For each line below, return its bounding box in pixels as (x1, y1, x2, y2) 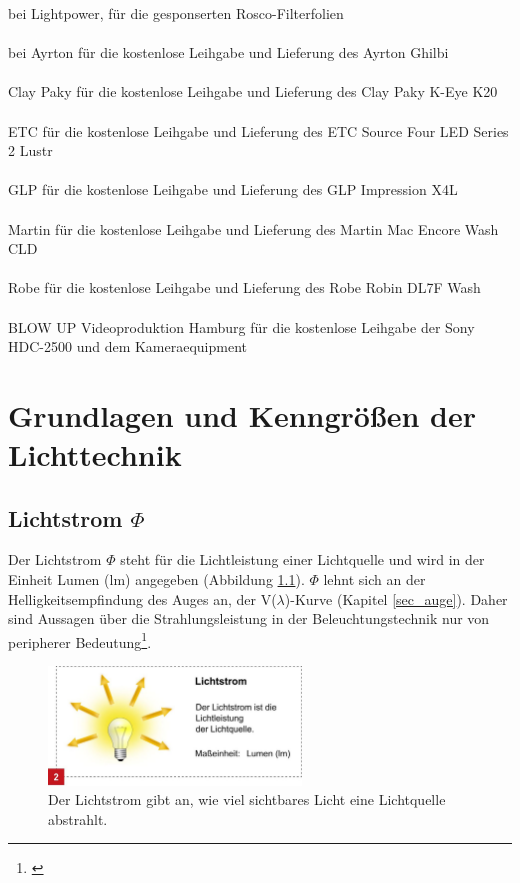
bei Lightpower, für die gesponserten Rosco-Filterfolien (8, 3, 344, 23)
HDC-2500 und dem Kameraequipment (8, 336, 248, 357)
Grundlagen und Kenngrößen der (8, 394, 476, 435)
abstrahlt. (48, 808, 108, 829)
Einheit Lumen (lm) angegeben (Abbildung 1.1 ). (8, 569, 305, 590)
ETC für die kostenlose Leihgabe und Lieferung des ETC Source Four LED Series (8, 120, 509, 141)
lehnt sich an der (323, 569, 426, 590)
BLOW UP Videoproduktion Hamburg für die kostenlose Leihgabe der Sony (8, 316, 475, 337)
